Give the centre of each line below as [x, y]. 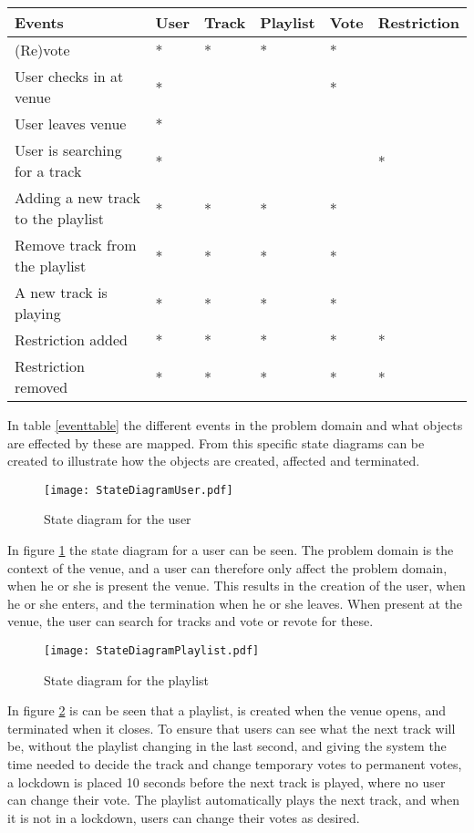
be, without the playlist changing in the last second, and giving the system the [227, 746]
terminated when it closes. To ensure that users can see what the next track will [232, 728]
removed [41, 387]
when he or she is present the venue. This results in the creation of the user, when [237, 586]
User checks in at [69, 76]
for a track [48, 171]
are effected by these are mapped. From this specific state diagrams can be [216, 442]
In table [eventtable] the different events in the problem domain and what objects [235, 425]
